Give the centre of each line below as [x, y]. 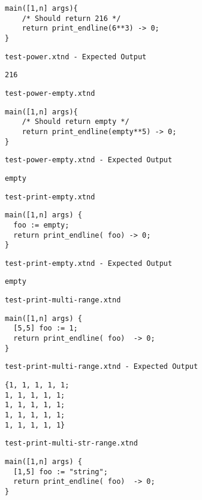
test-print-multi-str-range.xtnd [71, 443]
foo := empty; [41, 225]
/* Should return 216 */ [71, 18]
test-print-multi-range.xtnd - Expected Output [102, 367]
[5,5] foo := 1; [46, 328]
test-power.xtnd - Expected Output [76, 57]
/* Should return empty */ [76, 122]
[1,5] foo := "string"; [61, 472]
